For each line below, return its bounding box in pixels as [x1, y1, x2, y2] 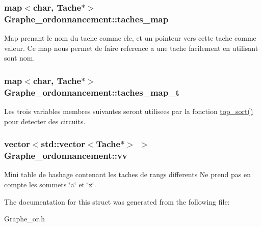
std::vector [41, 137, 85, 150]
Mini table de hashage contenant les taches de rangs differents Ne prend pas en [4, 169, 251, 180]
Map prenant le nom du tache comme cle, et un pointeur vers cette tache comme [4, 33, 256, 43]
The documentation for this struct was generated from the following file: [4, 196, 230, 207]
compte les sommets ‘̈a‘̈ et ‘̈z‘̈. [4, 179, 96, 189]
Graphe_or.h [4, 213, 45, 224]
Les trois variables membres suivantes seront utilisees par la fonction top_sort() [4, 106, 253, 117]
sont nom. [4, 52, 35, 63]
